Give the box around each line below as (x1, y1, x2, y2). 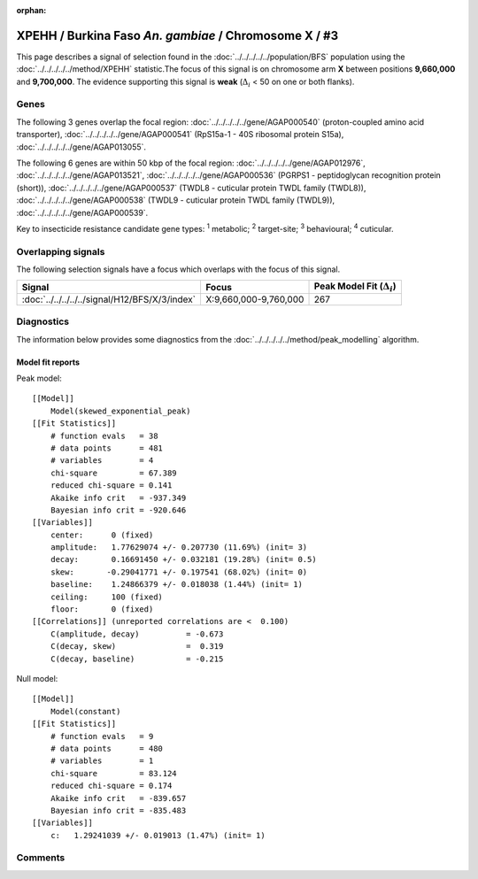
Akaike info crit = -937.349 (50, 492, 187, 503)
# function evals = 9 (50, 731, 154, 741)
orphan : (16, 5, 47, 15)
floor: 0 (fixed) (50, 605, 154, 614)
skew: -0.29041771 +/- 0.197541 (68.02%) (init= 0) (50, 567, 308, 577)
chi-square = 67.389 (50, 467, 177, 478)
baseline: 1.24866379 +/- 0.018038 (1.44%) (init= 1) (50, 580, 303, 590)
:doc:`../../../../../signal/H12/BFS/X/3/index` (21, 293, 197, 305)
